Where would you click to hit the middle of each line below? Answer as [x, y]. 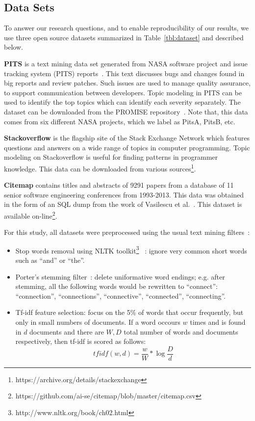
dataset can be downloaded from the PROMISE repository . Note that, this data [126, 111]
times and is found [218, 322]
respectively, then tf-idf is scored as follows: [81, 341]
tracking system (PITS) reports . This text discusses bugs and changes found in [124, 73]
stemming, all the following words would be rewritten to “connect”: [116, 286]
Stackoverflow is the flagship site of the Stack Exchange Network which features [127, 138]
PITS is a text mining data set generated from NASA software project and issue [126, 63]
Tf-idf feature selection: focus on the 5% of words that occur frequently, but [129, 312]
